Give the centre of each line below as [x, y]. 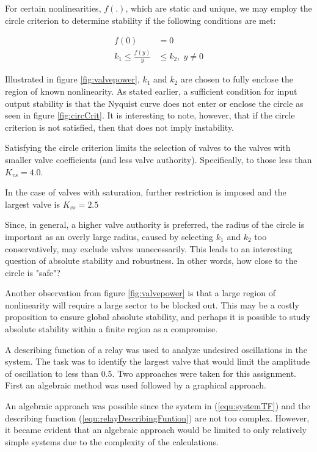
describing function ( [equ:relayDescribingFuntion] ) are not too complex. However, [157, 417]
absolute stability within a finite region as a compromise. [111, 329]
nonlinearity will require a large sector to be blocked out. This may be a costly [152, 304]
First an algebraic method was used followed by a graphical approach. [136, 385]
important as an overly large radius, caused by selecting [109, 236]
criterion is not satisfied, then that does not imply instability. [120, 127]
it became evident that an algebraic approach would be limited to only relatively [156, 430]
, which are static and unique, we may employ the [219, 8]
